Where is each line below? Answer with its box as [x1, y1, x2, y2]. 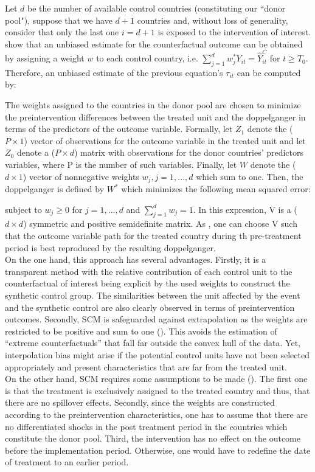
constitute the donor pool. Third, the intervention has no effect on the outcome [5, 432, 300, 445]
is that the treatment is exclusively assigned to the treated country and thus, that [5, 384, 310, 397]
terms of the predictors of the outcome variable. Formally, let [5, 122, 233, 135]
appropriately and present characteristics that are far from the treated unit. [5, 360, 287, 373]
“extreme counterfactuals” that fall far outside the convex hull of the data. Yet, [5, 336, 300, 349]
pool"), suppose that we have [5, 13, 112, 26]
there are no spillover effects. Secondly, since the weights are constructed [5, 396, 275, 409]
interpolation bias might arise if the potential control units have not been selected [5, 349, 310, 361]
